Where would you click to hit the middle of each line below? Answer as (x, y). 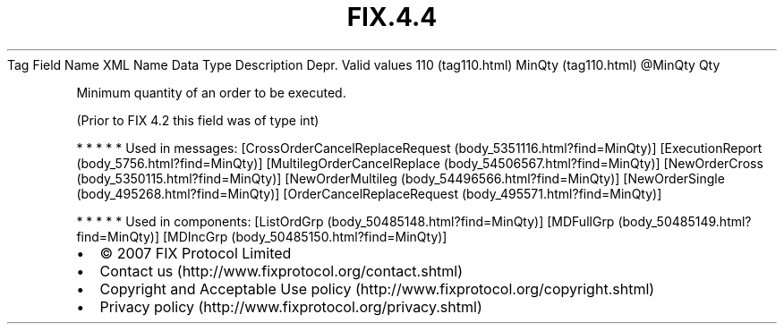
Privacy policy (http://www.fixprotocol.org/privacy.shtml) (291, 306)
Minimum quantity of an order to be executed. (211, 92)
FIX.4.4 (392, 17)
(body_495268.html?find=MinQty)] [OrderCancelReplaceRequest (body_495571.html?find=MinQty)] (369, 193)
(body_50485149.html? (685, 221)
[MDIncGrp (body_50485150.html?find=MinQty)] (305, 236)
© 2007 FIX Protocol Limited (196, 253)
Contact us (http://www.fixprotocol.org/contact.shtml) (281, 271)
